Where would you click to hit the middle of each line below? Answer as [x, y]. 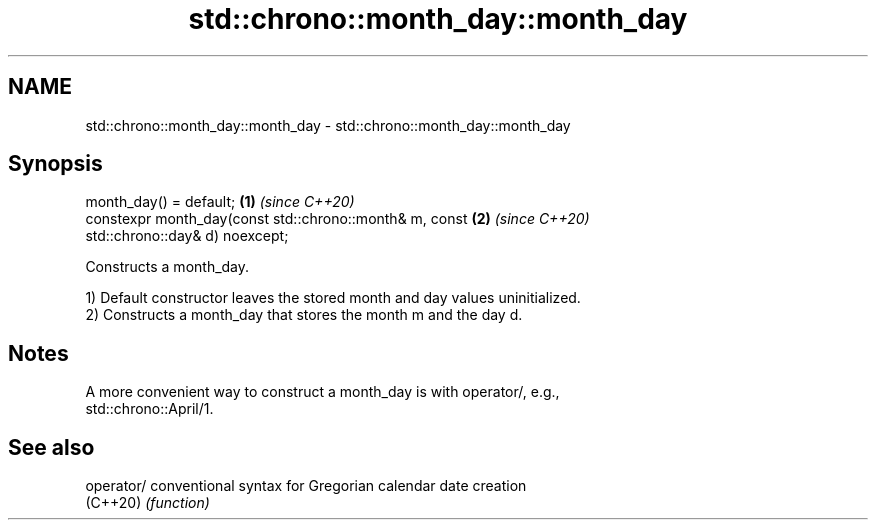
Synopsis [55, 164]
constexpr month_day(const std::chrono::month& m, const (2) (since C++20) [337, 219]
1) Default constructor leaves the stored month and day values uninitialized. [333, 298]
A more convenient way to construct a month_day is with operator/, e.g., [322, 392]
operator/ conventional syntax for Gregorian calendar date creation [306, 486]
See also [51, 447]
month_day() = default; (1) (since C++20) [220, 202]
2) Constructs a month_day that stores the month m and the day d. [304, 315]
